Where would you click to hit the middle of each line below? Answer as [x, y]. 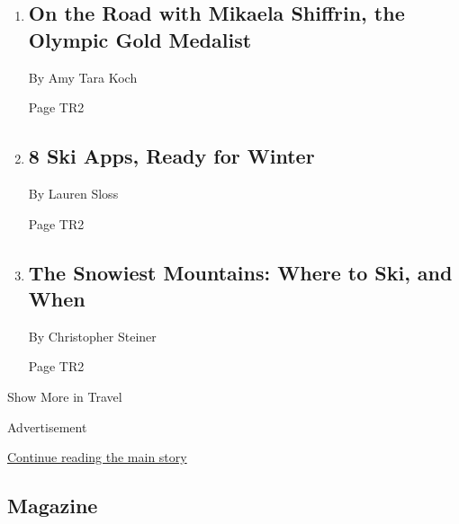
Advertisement [47, 426]
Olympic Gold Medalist [140, 39]
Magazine [53, 506]
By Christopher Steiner [92, 336]
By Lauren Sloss [73, 193]
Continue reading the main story [97, 457]
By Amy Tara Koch [83, 77]
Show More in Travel [65, 396]
